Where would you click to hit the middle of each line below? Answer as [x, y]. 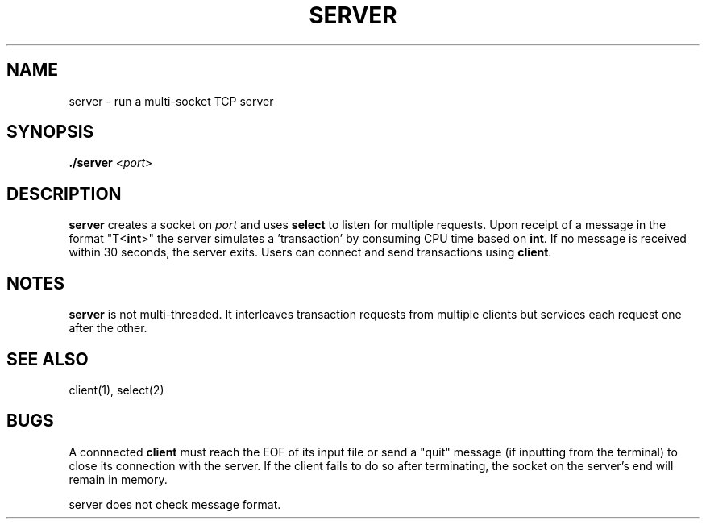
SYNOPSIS [50, 132]
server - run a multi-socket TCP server [171, 101]
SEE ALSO [48, 359]
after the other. [108, 328]
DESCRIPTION [64, 194]
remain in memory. [118, 479]
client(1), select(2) [116, 390]
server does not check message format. [175, 504]
